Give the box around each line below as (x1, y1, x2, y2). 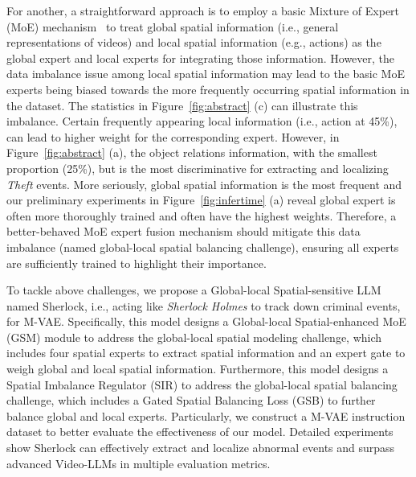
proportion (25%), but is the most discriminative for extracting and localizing (6, 159, 389, 176)
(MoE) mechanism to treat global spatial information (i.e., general (6, 18, 339, 35)
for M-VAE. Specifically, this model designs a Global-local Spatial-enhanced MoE (6, 313, 406, 330)
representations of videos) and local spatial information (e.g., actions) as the (6, 34, 381, 51)
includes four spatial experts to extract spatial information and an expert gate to (6, 344, 406, 361)
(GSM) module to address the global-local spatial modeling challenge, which (6, 328, 382, 345)
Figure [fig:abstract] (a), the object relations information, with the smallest (6, 144, 377, 161)
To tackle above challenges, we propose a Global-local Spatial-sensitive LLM (6, 282, 381, 298)
